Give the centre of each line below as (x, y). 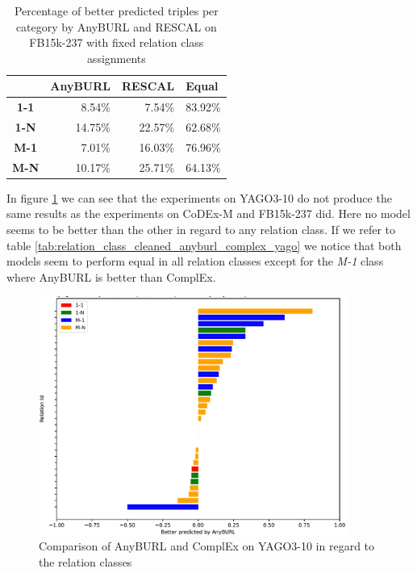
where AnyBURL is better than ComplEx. (111, 276)
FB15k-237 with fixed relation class (117, 42)
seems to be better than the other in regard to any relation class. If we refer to (201, 230)
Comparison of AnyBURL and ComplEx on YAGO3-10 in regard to (207, 546)
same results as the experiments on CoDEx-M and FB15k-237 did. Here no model (208, 213)
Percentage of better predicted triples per (116, 10)
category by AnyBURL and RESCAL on (116, 26)
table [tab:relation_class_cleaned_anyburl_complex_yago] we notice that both (204, 245)
